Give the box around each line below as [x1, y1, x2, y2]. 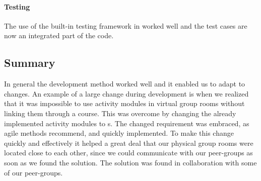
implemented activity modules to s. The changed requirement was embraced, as [4, 118, 249, 128]
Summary [4, 55, 55, 70]
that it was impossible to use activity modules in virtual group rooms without [4, 98, 245, 109]
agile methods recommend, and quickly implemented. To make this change [4, 128, 234, 138]
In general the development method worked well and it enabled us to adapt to [4, 78, 245, 89]
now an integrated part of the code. [4, 30, 114, 41]
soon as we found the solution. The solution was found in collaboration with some [4, 157, 257, 167]
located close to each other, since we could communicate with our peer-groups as [4, 147, 253, 158]
